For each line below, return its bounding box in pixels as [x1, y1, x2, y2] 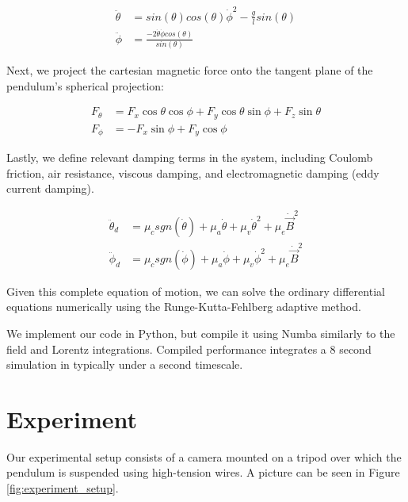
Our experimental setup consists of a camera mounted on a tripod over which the [6, 448, 402, 465]
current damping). [6, 180, 94, 197]
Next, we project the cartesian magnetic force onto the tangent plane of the [6, 61, 373, 78]
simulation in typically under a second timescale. [6, 356, 243, 373]
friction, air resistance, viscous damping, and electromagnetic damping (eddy [6, 164, 379, 181]
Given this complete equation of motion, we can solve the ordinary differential [6, 282, 385, 299]
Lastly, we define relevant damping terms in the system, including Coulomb [6, 149, 373, 166]
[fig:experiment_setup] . [6, 480, 119, 496]
